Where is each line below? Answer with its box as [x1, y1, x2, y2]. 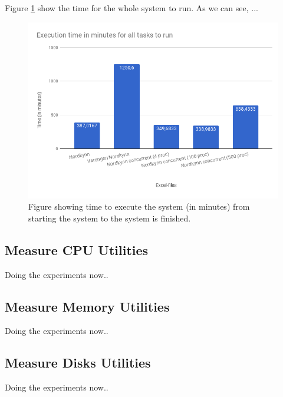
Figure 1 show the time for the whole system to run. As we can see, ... [5, 2, 258, 14]
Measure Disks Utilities [5, 353, 151, 372]
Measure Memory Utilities [5, 297, 170, 315]
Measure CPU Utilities [5, 240, 149, 259]
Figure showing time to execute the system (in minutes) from [28, 200, 250, 213]
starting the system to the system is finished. [28, 211, 191, 224]
